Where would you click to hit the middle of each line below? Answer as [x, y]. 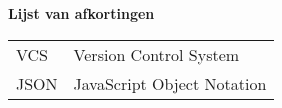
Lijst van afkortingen [81, 13]
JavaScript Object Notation [170, 83]
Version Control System [156, 54]
